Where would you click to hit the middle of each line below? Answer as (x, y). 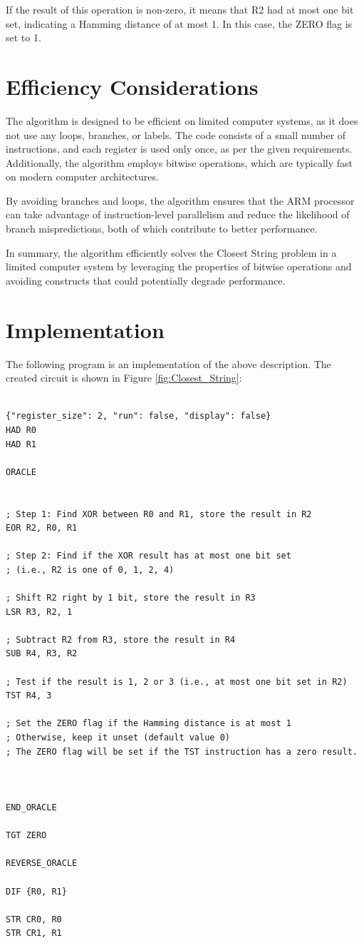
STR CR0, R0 (34, 919)
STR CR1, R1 (34, 933)
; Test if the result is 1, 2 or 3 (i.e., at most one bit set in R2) (177, 682)
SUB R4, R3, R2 (42, 654)
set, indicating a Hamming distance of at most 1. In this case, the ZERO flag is (179, 23)
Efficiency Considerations (132, 86)
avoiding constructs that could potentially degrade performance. (146, 280)
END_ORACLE (31, 807)
